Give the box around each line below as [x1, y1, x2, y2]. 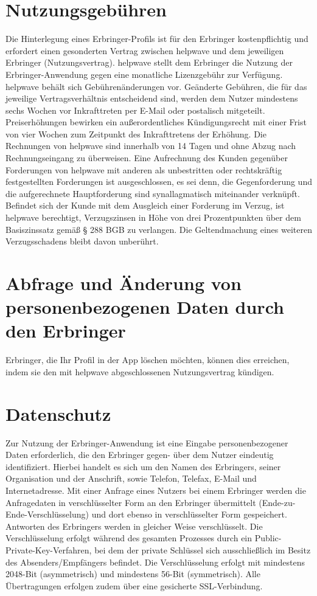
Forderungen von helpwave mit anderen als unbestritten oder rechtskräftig [5, 163, 282, 176]
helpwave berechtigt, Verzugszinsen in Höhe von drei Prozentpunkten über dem [5, 211, 301, 224]
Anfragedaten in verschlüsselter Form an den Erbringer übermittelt [5, 496, 256, 508]
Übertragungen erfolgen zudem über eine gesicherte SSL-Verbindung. [5, 579, 263, 592]
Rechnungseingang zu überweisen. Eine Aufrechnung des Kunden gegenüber [5, 151, 288, 164]
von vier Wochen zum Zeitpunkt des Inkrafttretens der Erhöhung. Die [5, 127, 266, 140]
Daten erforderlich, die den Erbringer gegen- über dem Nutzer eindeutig [5, 448, 274, 461]
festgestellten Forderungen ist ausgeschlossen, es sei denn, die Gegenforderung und [5, 175, 312, 188]
